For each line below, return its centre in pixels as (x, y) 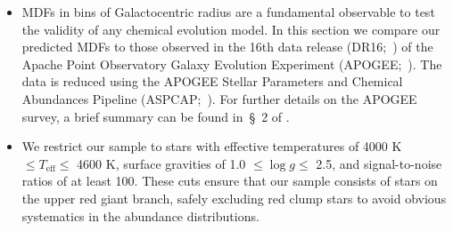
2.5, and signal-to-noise (379, 163)
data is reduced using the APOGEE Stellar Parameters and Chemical (212, 81)
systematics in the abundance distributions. (140, 215)
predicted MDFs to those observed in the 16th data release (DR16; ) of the (227, 47)
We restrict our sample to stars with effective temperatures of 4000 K (212, 146)
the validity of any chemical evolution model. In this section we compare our (231, 29)
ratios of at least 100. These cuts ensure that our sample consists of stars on (230, 181)
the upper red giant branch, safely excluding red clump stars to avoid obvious (234, 198)
